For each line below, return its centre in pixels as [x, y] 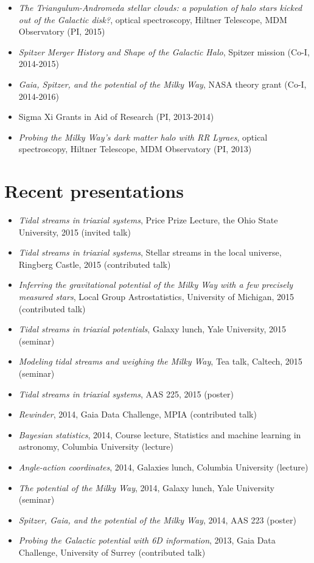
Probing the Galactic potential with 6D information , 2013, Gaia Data [147, 540]
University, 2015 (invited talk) [75, 232]
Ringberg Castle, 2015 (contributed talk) [95, 264]
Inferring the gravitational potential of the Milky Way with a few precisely [156, 285]
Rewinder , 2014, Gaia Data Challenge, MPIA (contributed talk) [138, 414]
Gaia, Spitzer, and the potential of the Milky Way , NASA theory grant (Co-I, [162, 84]
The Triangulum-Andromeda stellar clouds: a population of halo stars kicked [160, 7]
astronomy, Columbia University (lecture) [96, 446]
